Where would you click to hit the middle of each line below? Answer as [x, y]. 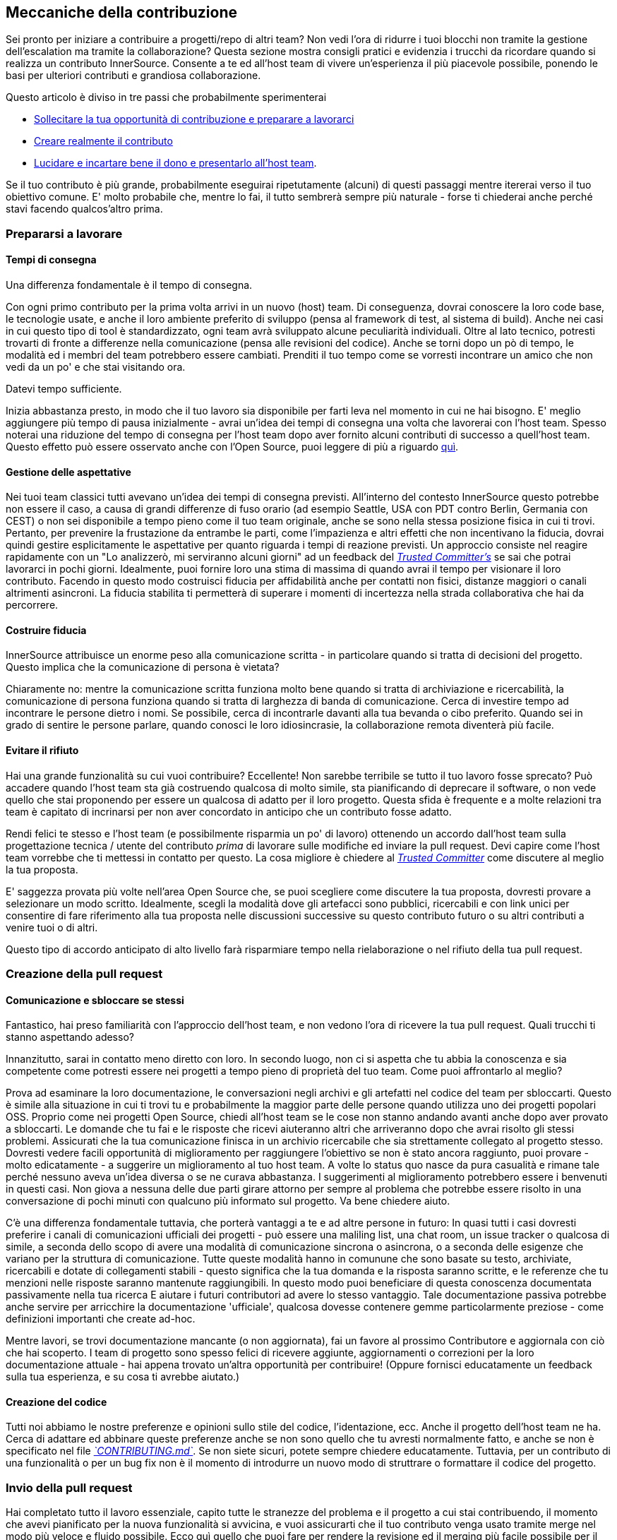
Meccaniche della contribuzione [121, 12]
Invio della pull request [69, 1487]
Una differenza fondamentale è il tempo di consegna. [129, 285]
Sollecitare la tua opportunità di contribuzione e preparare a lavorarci [194, 119]
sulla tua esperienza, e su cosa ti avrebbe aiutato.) [123, 1377]
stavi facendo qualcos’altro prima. [84, 209]
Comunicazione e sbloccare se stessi [95, 1000]
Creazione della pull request [84, 974]
